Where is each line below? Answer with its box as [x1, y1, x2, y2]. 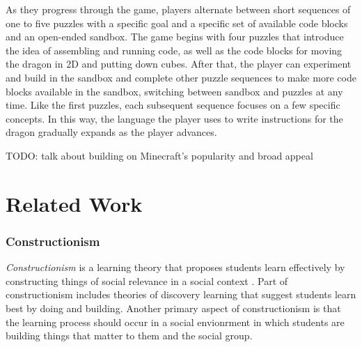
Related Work [6, 189, 143, 217]
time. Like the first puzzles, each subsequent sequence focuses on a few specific [6, 98, 340, 112]
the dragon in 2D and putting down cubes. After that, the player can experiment [6, 56, 352, 71]
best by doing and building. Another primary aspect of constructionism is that [6, 300, 341, 315]
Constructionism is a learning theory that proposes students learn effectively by [6, 260, 345, 275]
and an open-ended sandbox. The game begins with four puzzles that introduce [6, 29, 344, 44]
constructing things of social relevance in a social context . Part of [6, 273, 288, 288]
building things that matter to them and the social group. [6, 328, 253, 343]
